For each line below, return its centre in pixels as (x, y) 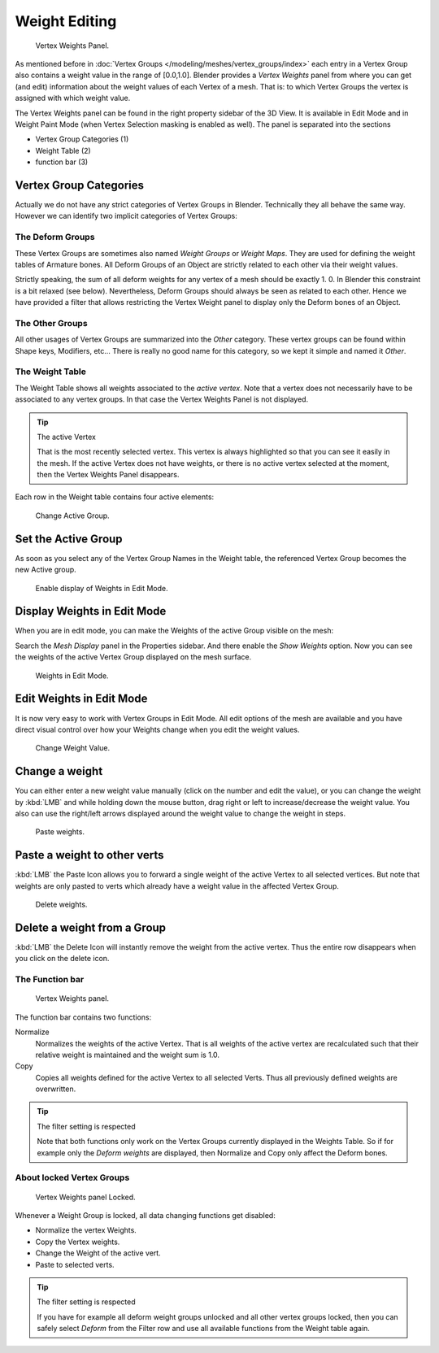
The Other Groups (52, 323)
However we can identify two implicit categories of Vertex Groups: (126, 216)
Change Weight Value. (73, 748)
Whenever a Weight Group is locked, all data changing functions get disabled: (145, 1215)
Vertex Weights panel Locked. (85, 1197)
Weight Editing (66, 21)
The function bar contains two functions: (83, 1017)
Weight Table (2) (63, 150)
